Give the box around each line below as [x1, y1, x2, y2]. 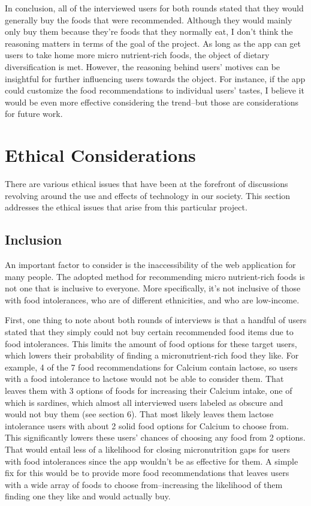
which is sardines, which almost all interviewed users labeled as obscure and [5, 396, 283, 408]
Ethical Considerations [5, 143, 196, 167]
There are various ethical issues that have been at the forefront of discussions [5, 177, 288, 190]
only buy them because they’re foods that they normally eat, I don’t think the [5, 25, 293, 38]
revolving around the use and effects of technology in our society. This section [5, 189, 291, 201]
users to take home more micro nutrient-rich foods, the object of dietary [5, 49, 270, 61]
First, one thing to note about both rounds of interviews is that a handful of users [5, 314, 307, 326]
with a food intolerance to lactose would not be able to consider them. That [5, 372, 284, 385]
